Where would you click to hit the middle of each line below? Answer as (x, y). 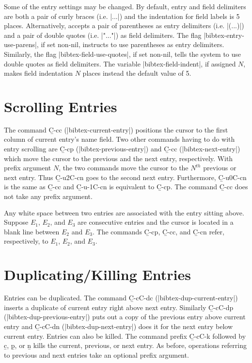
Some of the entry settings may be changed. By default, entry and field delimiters (125, 6)
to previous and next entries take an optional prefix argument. (96, 355)
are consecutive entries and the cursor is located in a (156, 222)
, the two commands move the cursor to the (124, 168)
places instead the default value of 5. (137, 73)
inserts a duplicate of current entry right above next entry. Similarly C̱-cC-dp (119, 307)
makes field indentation (39, 73)
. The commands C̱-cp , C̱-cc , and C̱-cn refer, (158, 231)
